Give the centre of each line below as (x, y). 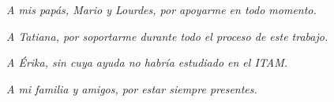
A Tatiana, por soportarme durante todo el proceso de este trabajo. (167, 36)
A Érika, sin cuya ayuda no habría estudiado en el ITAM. (147, 62)
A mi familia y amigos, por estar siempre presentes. (132, 88)
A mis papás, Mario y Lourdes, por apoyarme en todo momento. (161, 10)
